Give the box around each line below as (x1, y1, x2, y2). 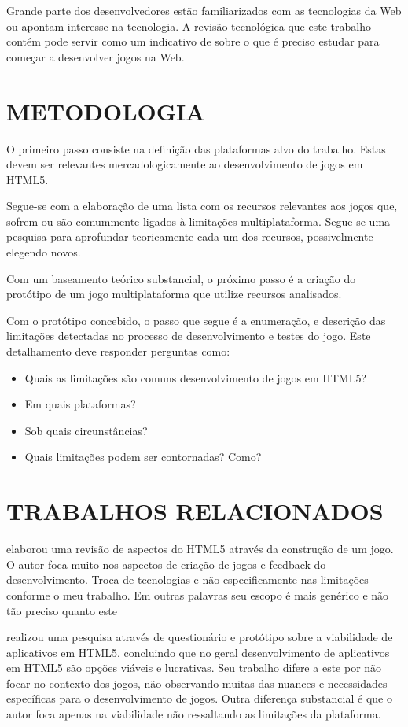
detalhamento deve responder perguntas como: (6, 343, 230, 360)
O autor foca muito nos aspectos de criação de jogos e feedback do (6, 555, 326, 572)
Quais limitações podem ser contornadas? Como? (24, 448, 262, 465)
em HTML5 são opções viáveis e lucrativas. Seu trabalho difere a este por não (6, 659, 382, 676)
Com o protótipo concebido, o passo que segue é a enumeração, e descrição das (6, 312, 386, 328)
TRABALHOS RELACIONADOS (6, 495, 384, 527)
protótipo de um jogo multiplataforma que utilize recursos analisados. (6, 286, 342, 302)
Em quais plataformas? (24, 396, 136, 412)
